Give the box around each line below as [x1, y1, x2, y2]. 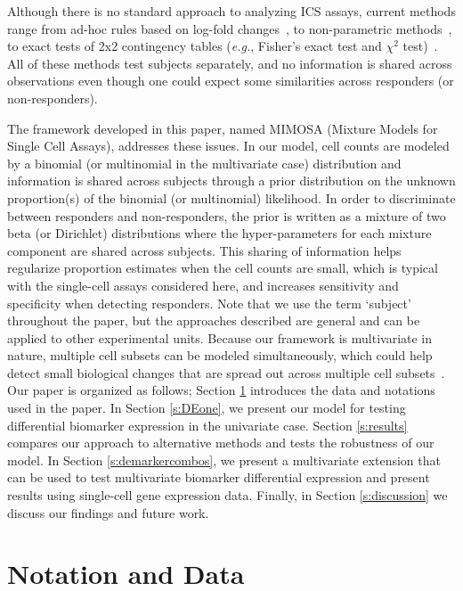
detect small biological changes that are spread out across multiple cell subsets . [7, 363, 445, 382]
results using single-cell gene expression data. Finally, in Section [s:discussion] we [7, 486, 448, 505]
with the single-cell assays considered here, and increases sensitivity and [7, 275, 399, 294]
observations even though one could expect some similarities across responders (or [7, 71, 454, 90]
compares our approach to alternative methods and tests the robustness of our [7, 433, 435, 452]
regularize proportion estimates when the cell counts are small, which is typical [7, 259, 438, 277]
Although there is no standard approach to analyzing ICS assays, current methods [7, 2, 456, 20]
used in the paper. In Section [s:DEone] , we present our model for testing [7, 398, 406, 417]
